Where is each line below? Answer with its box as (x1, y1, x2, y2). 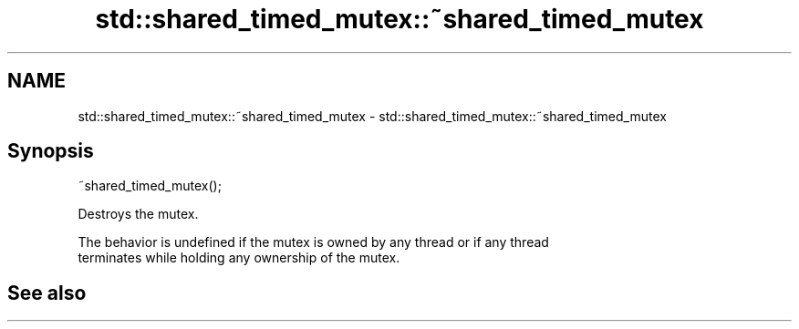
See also (7, 281, 87, 304)
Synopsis (7, 139, 94, 163)
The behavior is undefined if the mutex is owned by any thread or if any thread (78, 234, 549, 251)
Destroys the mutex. (78, 206, 199, 222)
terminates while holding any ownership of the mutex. (78, 250, 400, 266)
